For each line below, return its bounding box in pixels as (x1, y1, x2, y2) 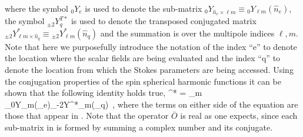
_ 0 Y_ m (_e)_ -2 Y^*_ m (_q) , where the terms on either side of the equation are (5, 98, 298, 110)
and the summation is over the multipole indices (100, 26, 275, 39)
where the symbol (5, 2, 68, 14)
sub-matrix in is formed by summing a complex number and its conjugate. (5, 121, 273, 133)
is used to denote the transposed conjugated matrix (71, 15, 257, 27)
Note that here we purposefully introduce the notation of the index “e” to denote (5, 40, 297, 52)
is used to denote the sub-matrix (85, 2, 202, 14)
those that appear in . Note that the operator (5, 109, 169, 122)
